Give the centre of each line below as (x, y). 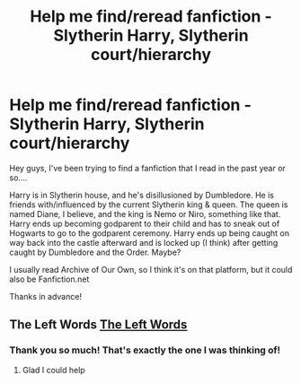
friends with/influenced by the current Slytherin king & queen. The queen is (149, 205)
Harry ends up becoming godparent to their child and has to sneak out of (145, 223)
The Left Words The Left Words (98, 325)
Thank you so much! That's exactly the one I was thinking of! (145, 350)
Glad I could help (53, 370)
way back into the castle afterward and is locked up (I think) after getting (144, 242)
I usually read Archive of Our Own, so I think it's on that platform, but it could (151, 269)
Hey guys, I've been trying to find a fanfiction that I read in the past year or (147, 168)
